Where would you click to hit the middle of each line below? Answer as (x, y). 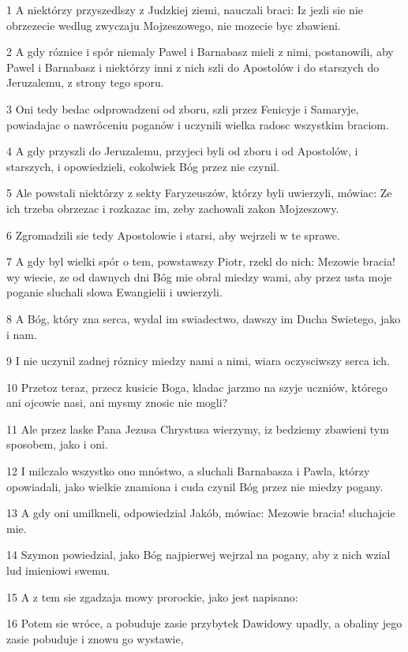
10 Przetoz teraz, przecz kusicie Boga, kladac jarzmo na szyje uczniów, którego (197, 387)
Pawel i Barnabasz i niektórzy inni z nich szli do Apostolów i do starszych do (193, 67)
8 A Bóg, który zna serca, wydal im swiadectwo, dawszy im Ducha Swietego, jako (204, 318)
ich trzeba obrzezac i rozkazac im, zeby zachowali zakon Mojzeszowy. (173, 208)
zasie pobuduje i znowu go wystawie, (95, 638)
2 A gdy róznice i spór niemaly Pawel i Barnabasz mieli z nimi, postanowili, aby (200, 52)
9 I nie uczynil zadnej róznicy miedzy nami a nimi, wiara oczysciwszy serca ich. (198, 361)
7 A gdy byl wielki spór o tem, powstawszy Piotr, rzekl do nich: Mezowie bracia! (201, 261)
